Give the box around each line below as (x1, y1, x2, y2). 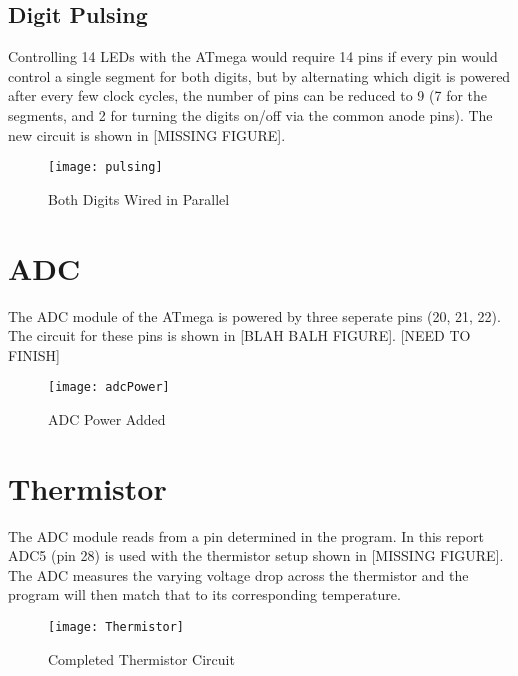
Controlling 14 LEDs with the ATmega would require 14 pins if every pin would (8, 46, 498, 67)
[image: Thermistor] (48, 620, 185, 635)
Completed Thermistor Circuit (48, 648, 235, 669)
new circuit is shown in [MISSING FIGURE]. (8, 124, 286, 145)
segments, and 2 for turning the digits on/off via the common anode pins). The (8, 104, 493, 125)
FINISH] (8, 344, 60, 365)
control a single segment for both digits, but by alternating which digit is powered (8, 65, 511, 86)
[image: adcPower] (48, 380, 170, 395)
